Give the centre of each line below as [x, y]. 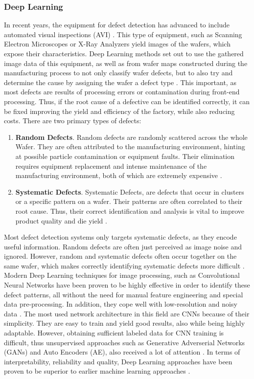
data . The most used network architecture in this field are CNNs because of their [127, 313]
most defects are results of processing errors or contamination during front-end [122, 92]
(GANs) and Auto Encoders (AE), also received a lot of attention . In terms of [122, 352]
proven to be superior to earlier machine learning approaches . [97, 371]
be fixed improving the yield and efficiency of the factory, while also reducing [119, 111]
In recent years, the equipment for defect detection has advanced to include [117, 25]
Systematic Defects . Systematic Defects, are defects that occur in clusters [130, 191]
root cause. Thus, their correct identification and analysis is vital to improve [130, 211]
